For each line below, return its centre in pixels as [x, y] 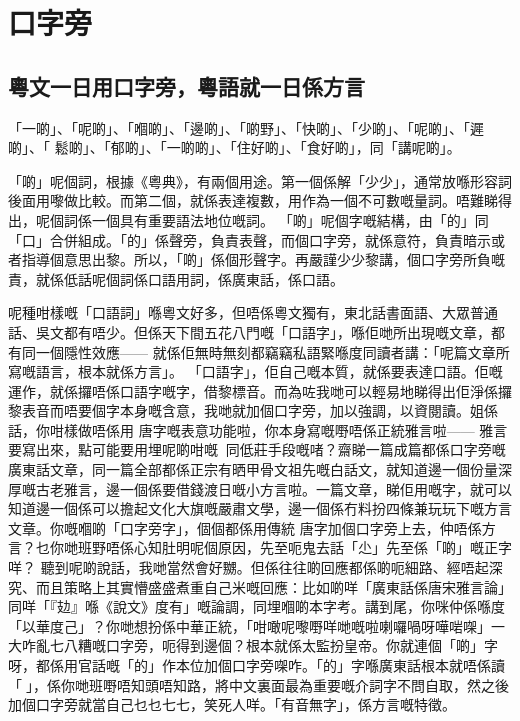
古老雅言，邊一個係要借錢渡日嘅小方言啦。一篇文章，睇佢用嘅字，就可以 [273, 488]
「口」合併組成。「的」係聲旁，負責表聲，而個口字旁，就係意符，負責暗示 [249, 239]
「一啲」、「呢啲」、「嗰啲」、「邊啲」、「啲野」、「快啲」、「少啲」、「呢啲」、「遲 [246, 127]
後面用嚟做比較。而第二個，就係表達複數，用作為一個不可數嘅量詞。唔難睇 [253, 200]
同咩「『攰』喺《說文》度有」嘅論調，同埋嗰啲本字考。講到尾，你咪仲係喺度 [256, 606]
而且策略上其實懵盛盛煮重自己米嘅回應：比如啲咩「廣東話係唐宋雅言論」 [273, 586]
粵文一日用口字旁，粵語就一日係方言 [186, 85]
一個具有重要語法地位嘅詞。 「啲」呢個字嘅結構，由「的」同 [290, 219]
